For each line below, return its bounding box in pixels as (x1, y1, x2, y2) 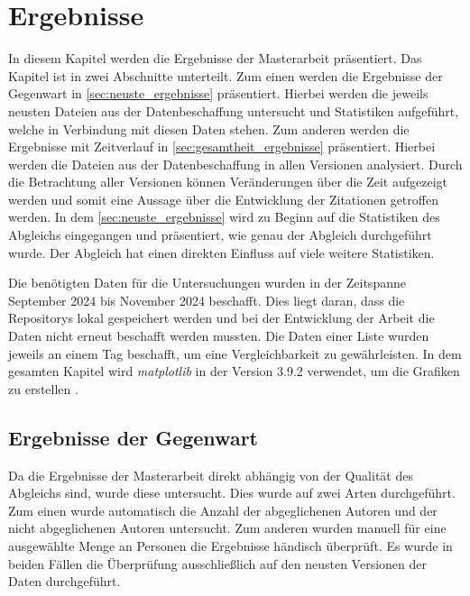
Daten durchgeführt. (8, 572, 121, 591)
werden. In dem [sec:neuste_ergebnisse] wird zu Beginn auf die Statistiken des (8, 207, 440, 226)
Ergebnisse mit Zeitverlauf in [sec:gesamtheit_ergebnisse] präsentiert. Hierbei (8, 137, 436, 156)
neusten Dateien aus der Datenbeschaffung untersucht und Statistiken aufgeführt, (8, 101, 459, 120)
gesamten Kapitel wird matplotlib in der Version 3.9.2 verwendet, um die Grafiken (8, 362, 460, 381)
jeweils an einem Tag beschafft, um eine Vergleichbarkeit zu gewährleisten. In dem (8, 344, 462, 362)
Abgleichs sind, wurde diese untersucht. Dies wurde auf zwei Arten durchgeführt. (8, 483, 456, 502)
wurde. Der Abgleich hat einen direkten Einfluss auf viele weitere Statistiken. (8, 243, 435, 261)
